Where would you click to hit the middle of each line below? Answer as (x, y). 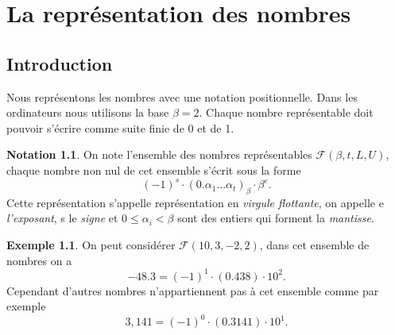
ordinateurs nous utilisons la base (88, 112)
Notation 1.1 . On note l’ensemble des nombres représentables (159, 154)
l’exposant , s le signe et (62, 218)
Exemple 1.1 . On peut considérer (91, 245)
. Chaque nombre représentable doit (286, 112)
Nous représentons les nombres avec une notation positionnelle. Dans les (182, 96)
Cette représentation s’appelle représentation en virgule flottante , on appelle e (195, 202)
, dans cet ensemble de (314, 245)
